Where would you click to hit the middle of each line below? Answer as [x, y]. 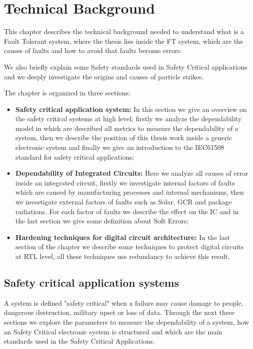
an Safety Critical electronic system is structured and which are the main [113, 331]
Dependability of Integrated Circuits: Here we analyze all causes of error [132, 173]
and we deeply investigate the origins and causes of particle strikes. [104, 76]
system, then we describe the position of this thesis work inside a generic [124, 138]
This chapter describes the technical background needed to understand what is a [124, 31]
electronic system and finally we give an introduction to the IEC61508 [120, 147]
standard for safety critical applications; [75, 156]
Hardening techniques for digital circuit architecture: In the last [123, 237]
